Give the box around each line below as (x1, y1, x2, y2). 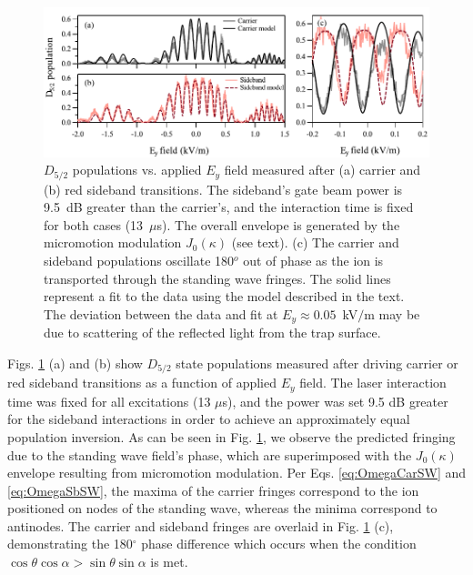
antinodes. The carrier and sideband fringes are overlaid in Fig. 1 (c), (7, 516, 394, 535)
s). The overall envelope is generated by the (156, 215, 400, 234)
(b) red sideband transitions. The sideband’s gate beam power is (44, 179, 403, 198)
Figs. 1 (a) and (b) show (7, 353, 143, 372)
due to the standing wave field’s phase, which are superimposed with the (7, 445, 412, 464)
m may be (364, 304, 420, 323)
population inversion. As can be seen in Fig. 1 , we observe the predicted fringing (7, 427, 456, 446)
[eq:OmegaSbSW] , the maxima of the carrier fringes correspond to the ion (7, 480, 419, 499)
